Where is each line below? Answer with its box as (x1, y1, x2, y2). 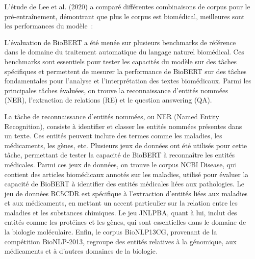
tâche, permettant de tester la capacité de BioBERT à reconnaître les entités (4, 150, 235, 160)
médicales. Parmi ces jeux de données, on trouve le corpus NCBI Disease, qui (4, 159, 236, 169)
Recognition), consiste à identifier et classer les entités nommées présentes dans (4, 121, 242, 131)
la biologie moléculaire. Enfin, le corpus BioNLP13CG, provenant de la (4, 227, 217, 237)
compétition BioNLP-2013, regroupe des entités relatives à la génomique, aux (4, 236, 237, 246)
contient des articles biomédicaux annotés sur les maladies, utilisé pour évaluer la (4, 169, 249, 179)
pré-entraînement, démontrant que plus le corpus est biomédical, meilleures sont (4, 11, 245, 21)
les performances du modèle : (4, 21, 93, 31)
